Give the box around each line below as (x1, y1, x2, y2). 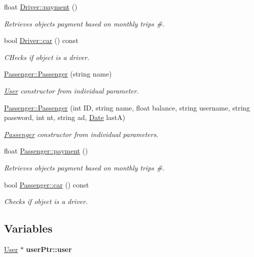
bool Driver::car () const (4, 35, 78, 45)
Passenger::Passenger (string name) (4, 68, 112, 79)
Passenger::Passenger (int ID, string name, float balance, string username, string (4, 102, 250, 112)
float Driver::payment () (4, 1, 77, 11)
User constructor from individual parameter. (4, 85, 139, 95)
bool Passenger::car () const (4, 179, 89, 189)
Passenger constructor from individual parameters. (4, 128, 158, 139)
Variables (4, 220, 53, 236)
